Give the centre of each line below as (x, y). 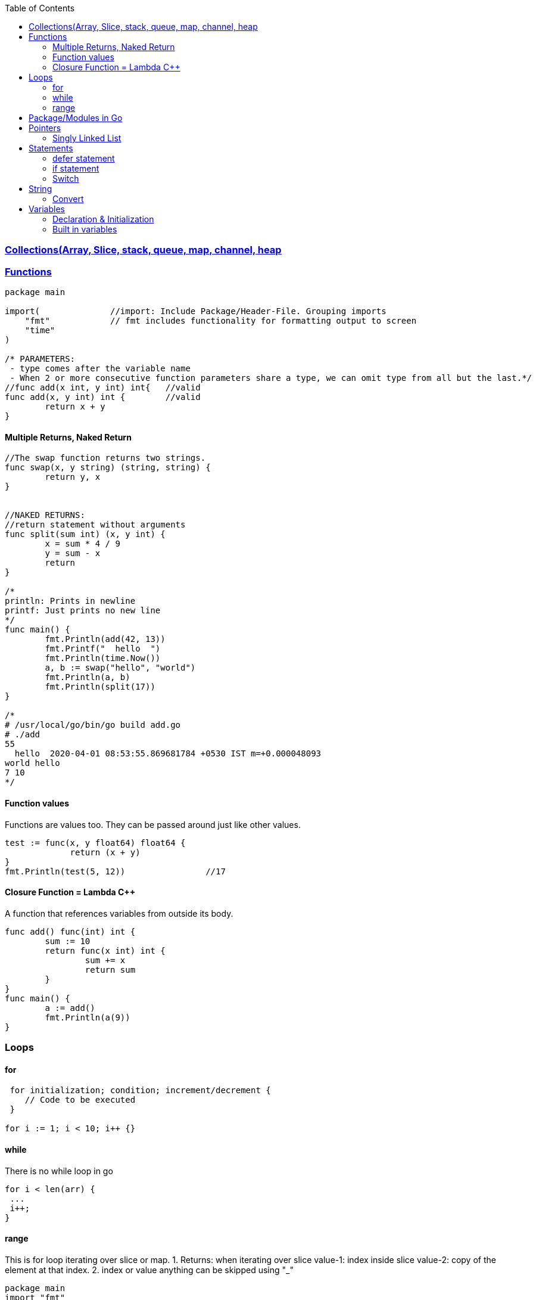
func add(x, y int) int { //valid (103, 397)
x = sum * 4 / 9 (82, 544)
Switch (66, 179)
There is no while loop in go (59, 1171)
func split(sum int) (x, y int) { (85, 534)
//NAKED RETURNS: (45, 515)
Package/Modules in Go (76, 118)
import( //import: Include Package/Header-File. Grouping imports (196, 311)
